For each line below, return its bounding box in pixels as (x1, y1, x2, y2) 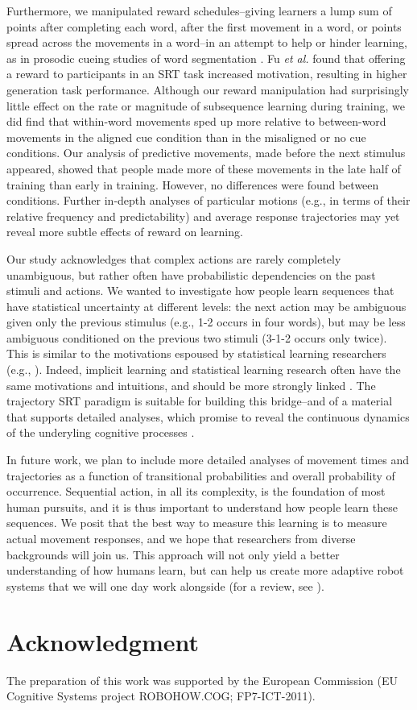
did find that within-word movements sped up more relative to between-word (6, 113, 386, 130)
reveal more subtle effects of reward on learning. (6, 223, 243, 240)
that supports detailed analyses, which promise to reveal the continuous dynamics (6, 408, 410, 425)
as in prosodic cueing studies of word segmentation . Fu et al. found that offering (6, 49, 406, 66)
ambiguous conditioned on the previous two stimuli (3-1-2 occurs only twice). (6, 329, 387, 346)
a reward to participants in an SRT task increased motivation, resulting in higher (6, 65, 407, 82)
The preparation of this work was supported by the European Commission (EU (6, 671, 398, 688)
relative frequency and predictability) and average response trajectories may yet (6, 207, 400, 224)
